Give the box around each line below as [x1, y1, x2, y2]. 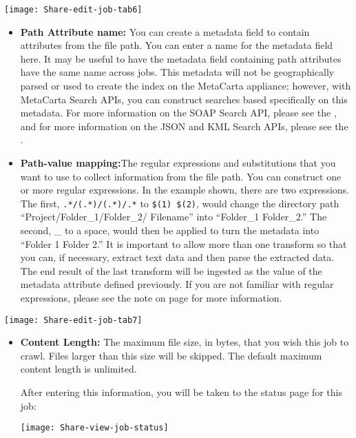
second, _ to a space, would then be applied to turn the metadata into [20, 223, 320, 238]
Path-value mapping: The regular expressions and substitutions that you [20, 156, 336, 169]
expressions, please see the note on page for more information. [20, 291, 282, 304]
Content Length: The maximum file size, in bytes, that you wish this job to [20, 335, 349, 349]
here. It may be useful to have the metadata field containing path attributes [20, 51, 342, 65]
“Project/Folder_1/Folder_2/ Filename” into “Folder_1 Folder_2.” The [20, 209, 327, 224]
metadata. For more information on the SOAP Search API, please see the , [20, 105, 337, 120]
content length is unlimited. [20, 362, 137, 376]
